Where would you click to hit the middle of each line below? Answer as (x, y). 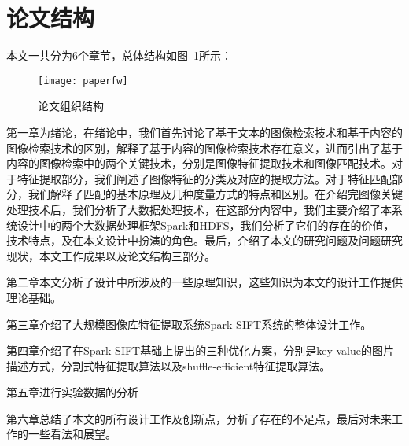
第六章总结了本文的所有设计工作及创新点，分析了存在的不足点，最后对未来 (199, 418)
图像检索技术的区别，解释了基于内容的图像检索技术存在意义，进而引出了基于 (204, 147)
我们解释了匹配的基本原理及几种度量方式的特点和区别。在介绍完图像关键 (215, 194)
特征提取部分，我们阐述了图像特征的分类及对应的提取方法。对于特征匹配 (204, 178)
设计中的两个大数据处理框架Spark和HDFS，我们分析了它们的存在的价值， (206, 225)
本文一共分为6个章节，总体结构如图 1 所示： (119, 55)
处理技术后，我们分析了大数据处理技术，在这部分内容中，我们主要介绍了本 (199, 209)
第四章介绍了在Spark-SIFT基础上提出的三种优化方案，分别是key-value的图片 (200, 350)
